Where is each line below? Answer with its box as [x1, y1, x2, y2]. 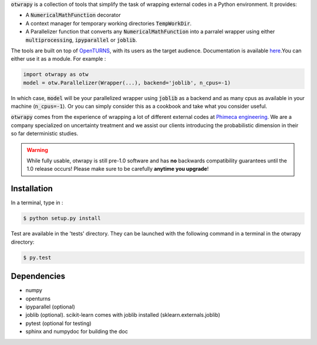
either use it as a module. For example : [11, 55, 106, 62]
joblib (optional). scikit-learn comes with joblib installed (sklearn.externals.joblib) [25, 311, 220, 319]
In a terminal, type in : [11, 199, 64, 206]
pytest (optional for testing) [25, 320, 92, 327]
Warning [26, 146, 48, 153]
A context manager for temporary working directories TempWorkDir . [25, 19, 192, 26]
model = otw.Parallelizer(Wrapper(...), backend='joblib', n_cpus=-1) [23, 79, 231, 86]
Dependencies [11, 271, 66, 281]
